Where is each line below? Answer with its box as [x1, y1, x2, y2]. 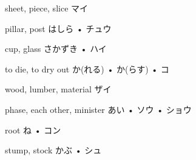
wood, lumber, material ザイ [5, 83, 112, 95]
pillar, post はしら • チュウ [5, 22, 112, 34]
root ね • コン [5, 123, 61, 136]
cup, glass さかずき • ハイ [5, 42, 107, 55]
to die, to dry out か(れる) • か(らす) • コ [5, 62, 169, 75]
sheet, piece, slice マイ [5, 2, 89, 14]
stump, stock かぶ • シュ [5, 144, 102, 156]
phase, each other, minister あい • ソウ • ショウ [5, 103, 192, 115]
